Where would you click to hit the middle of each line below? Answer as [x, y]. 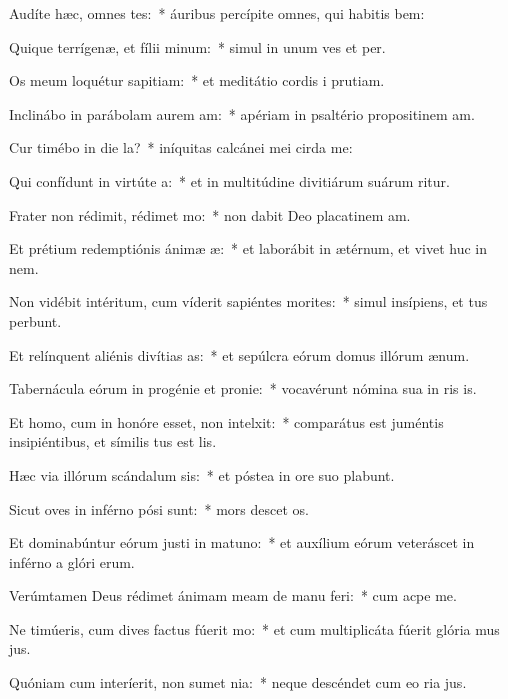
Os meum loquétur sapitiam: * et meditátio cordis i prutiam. [197, 80]
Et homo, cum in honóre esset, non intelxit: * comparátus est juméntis [226, 421]
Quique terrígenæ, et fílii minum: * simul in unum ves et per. [197, 46]
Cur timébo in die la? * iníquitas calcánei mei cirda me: [181, 147]
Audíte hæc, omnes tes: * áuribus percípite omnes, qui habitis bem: [217, 13]
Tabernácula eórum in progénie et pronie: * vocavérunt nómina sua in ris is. [243, 388]
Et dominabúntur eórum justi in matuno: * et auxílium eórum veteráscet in [242, 542]
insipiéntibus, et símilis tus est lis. [113, 441]
